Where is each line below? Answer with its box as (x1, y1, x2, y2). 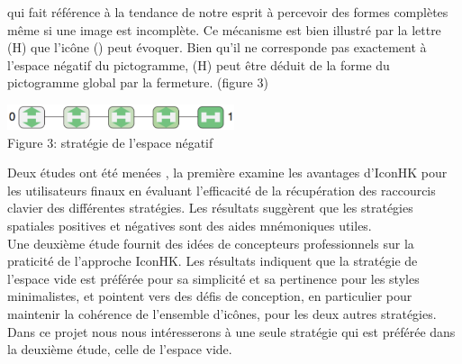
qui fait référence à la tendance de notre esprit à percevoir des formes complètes (7, 3, 448, 21)
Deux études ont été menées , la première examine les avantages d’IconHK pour (7, 163, 448, 182)
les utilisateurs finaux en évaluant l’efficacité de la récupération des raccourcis (7, 180, 436, 199)
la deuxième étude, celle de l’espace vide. (7, 340, 232, 359)
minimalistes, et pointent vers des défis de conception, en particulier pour (7, 287, 412, 305)
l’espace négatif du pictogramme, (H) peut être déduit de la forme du (7, 55, 390, 74)
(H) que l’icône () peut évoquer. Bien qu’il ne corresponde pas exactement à (7, 38, 427, 57)
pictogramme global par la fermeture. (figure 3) (7, 73, 268, 92)
